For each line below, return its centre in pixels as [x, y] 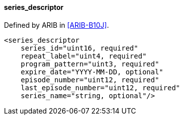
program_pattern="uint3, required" [90, 64]
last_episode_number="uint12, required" [100, 88]
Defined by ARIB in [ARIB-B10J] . [56, 25]
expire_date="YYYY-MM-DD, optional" [92, 72]
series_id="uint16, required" [79, 48]
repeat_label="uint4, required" [84, 56]
